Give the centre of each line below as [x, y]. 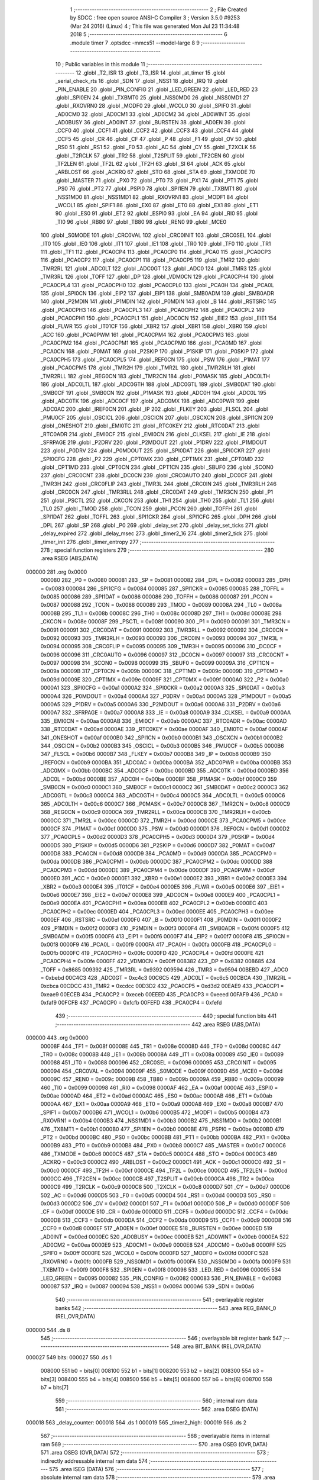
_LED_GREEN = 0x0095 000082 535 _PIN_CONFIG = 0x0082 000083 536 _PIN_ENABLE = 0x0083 [161, 1278]
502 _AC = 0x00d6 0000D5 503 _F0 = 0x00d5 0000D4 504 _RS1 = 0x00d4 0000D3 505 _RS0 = [158, 1195]
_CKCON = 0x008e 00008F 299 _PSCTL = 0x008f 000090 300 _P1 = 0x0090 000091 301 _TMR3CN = [165, 622]
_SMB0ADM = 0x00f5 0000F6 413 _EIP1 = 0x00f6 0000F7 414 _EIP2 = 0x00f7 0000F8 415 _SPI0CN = [165, 936]
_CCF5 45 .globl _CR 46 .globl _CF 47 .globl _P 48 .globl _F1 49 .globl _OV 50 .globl [156, 139]
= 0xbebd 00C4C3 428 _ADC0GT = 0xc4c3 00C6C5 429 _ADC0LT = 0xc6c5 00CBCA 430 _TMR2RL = [166, 977]
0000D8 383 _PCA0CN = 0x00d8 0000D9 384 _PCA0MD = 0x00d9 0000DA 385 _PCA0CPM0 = [159, 854]
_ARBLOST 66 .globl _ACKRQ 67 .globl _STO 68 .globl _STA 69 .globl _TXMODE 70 [155, 172]
